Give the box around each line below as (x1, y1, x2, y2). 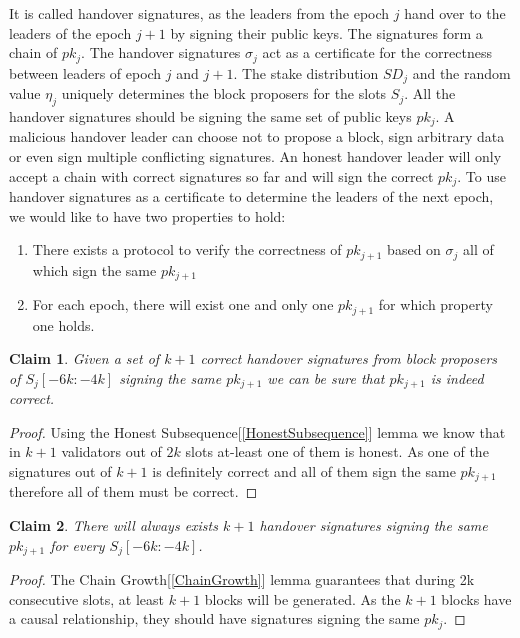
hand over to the (404, 3, 506, 23)
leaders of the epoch (9, 22, 132, 43)
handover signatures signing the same (259, 515, 488, 535)
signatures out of (9, 460, 112, 481)
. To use (457, 165, 506, 186)
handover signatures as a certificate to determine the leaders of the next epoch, (9, 185, 494, 206)
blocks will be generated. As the (204, 588, 401, 609)
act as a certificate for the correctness (262, 42, 492, 63)
